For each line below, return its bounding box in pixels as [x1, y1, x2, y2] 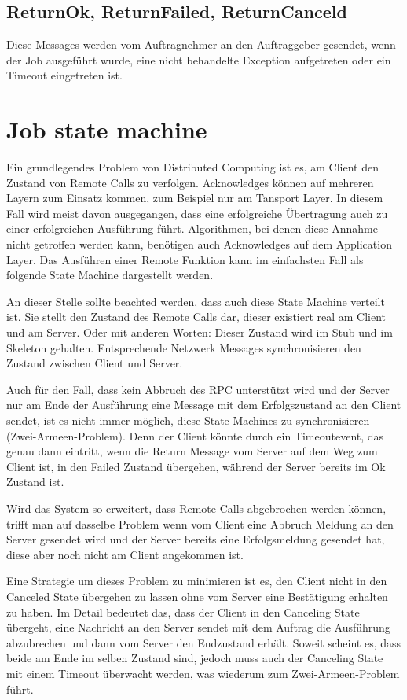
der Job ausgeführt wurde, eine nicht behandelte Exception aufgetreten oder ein [6, 51, 391, 68]
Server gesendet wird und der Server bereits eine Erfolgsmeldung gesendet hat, [6, 531, 385, 547]
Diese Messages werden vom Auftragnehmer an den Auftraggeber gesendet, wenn [6, 36, 396, 53]
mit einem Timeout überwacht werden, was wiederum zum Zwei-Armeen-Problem [6, 665, 400, 681]
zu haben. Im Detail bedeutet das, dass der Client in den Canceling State [6, 603, 360, 620]
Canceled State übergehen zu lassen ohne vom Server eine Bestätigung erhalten [6, 588, 388, 604]
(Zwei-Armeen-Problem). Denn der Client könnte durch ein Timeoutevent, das [6, 427, 384, 444]
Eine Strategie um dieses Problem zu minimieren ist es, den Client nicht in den [6, 573, 387, 589]
